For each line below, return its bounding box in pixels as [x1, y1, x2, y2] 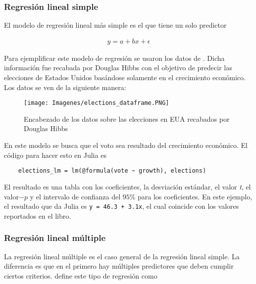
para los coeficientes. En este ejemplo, [138, 191, 253, 201]
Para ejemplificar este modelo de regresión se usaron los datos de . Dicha [4, 52, 225, 63]
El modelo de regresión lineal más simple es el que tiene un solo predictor [4, 20, 227, 30]
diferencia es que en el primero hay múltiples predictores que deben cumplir [4, 261, 234, 271]
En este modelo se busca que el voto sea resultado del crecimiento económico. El [4, 140, 248, 150]
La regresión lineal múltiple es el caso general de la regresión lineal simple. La [4, 251, 240, 261]
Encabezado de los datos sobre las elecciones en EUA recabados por [24, 113, 230, 124]
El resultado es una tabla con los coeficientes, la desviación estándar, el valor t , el [4, 181, 251, 191]
